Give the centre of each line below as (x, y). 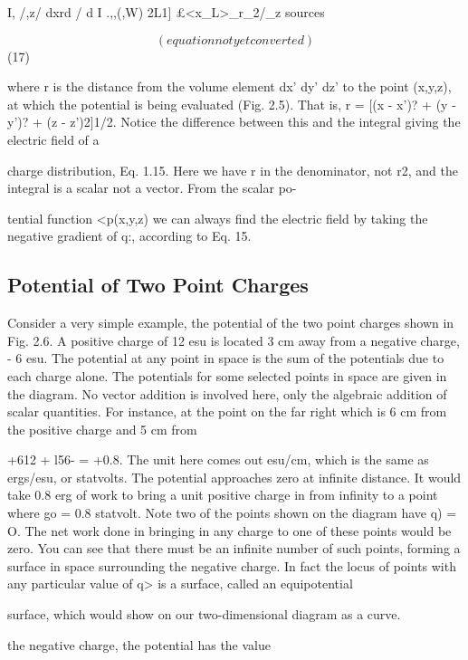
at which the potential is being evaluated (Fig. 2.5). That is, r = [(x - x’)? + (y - (232, 104)
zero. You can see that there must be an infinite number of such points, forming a (234, 548)
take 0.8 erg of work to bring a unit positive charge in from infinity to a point (223, 495)
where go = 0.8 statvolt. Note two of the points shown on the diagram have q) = (232, 513)
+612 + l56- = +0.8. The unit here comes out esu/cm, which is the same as (218, 459)
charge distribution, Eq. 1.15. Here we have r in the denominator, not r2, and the (233, 170)
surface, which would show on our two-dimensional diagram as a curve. (204, 614)
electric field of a (53, 139)
